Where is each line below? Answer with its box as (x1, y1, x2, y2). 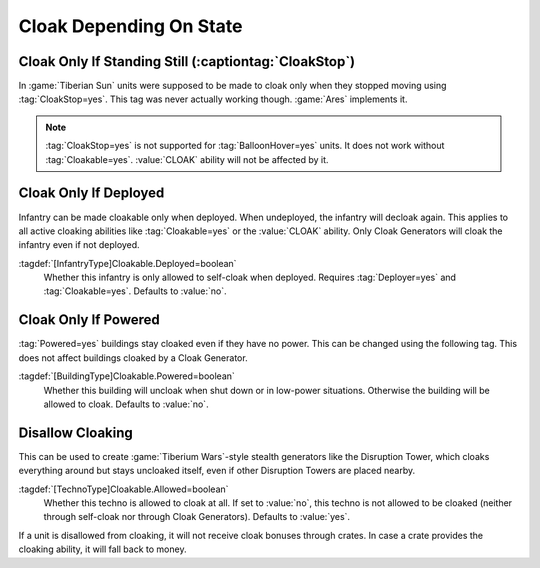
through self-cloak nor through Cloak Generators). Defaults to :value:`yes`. (43, 511, 350, 523)
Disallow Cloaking (18, 424, 134, 441)
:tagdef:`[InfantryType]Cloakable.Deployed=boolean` (18, 257, 237, 269)
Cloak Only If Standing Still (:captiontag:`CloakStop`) (18, 53, 356, 70)
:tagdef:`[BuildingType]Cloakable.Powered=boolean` (18, 370, 235, 382)
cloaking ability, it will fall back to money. (18, 543, 187, 555)
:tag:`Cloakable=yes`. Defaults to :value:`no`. (43, 285, 227, 297)
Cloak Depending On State (18, 15, 243, 37)
